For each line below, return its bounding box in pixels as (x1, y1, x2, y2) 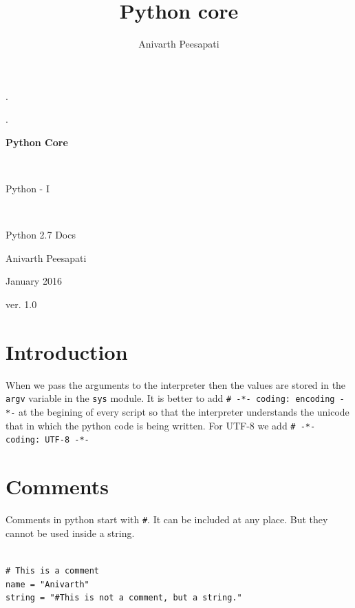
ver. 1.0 (6, 297, 37, 312)
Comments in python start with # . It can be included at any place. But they (6, 512, 328, 527)
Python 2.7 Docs (6, 227, 76, 242)
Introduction (6, 337, 128, 365)
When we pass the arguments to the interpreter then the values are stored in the (6, 377, 346, 392)
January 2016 (6, 274, 62, 288)
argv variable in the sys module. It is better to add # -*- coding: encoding (6, 391, 335, 405)
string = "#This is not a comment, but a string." (6, 593, 242, 603)
